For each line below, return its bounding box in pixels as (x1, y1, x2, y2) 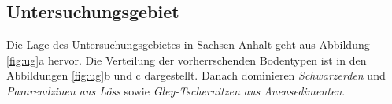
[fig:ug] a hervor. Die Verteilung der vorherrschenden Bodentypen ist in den (6, 51, 367, 68)
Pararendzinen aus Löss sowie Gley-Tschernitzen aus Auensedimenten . (6, 82, 346, 98)
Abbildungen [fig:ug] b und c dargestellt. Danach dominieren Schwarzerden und (6, 67, 386, 84)
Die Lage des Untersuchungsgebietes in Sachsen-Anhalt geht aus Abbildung (6, 36, 370, 53)
